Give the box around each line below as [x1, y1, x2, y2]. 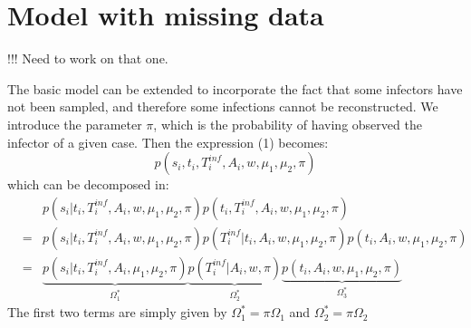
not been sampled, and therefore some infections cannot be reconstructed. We [7, 97, 438, 116]
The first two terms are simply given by [7, 303, 227, 322]
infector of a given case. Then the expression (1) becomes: [7, 132, 329, 151]
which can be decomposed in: [7, 175, 169, 194]
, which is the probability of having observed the [153, 114, 422, 133]
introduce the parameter [7, 114, 142, 133]
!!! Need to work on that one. [7, 49, 168, 68]
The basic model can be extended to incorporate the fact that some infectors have [7, 79, 463, 98]
